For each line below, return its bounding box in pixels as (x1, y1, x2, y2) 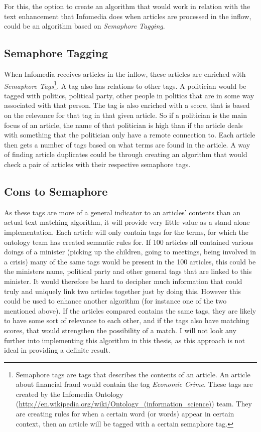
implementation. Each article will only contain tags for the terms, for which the (4, 226, 249, 237)
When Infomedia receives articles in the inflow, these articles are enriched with (4, 68, 246, 79)
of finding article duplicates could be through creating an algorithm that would (4, 149, 247, 160)
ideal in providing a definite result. (4, 345, 110, 355)
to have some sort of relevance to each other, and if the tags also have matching (4, 315, 249, 326)
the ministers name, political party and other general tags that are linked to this (4, 266, 252, 276)
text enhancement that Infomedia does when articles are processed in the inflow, (4, 11, 251, 21)
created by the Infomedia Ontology (16, 388, 123, 399)
